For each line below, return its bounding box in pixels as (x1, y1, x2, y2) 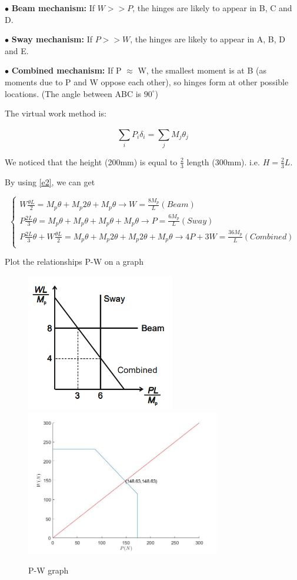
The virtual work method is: (5, 107, 106, 119)
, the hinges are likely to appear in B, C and (132, 2, 292, 14)
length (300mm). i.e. (186, 155, 260, 168)
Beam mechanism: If (11, 2, 95, 14)
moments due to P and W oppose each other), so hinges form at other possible (5, 75, 289, 88)
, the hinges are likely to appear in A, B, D (130, 33, 285, 45)
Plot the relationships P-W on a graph (5, 255, 144, 268)
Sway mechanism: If (11, 33, 92, 45)
